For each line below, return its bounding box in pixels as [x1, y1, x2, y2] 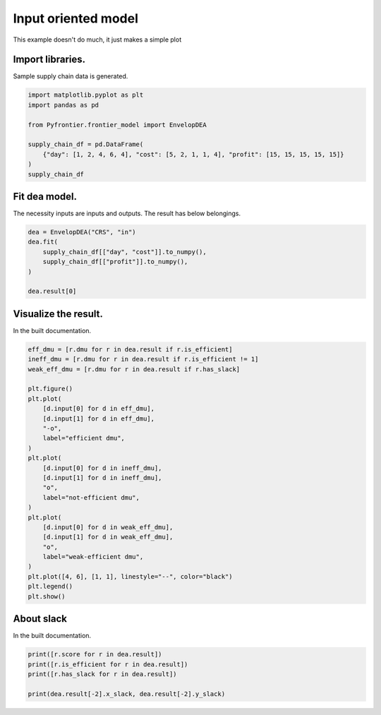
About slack [13, 613, 67, 625]
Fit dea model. [13, 191, 78, 203]
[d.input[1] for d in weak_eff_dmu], [42, 533, 174, 541]
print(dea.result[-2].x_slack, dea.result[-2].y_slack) [28, 690, 226, 698]
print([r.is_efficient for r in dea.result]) [28, 660, 188, 668]
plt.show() [28, 592, 66, 600]
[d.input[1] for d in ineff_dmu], [42, 474, 162, 481]
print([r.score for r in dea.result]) [28, 650, 162, 659]
